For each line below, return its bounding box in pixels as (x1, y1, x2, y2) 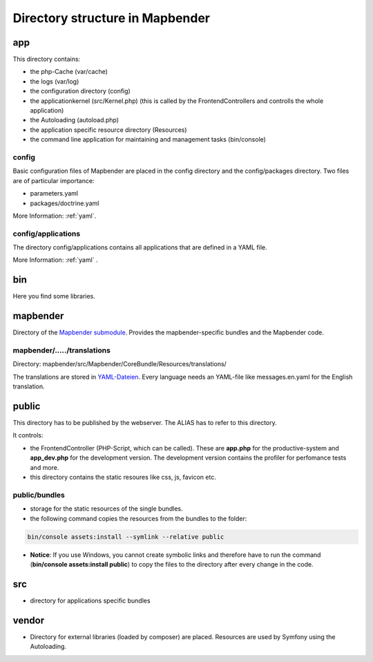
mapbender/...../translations (12, 346, 111, 355)
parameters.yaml (30, 189, 79, 198)
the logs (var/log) (30, 77, 79, 86)
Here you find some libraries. (12, 292, 96, 301)
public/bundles (12, 490, 65, 500)
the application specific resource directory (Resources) (30, 125, 187, 134)
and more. (30, 463, 59, 471)
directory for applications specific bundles (30, 596, 151, 605)
